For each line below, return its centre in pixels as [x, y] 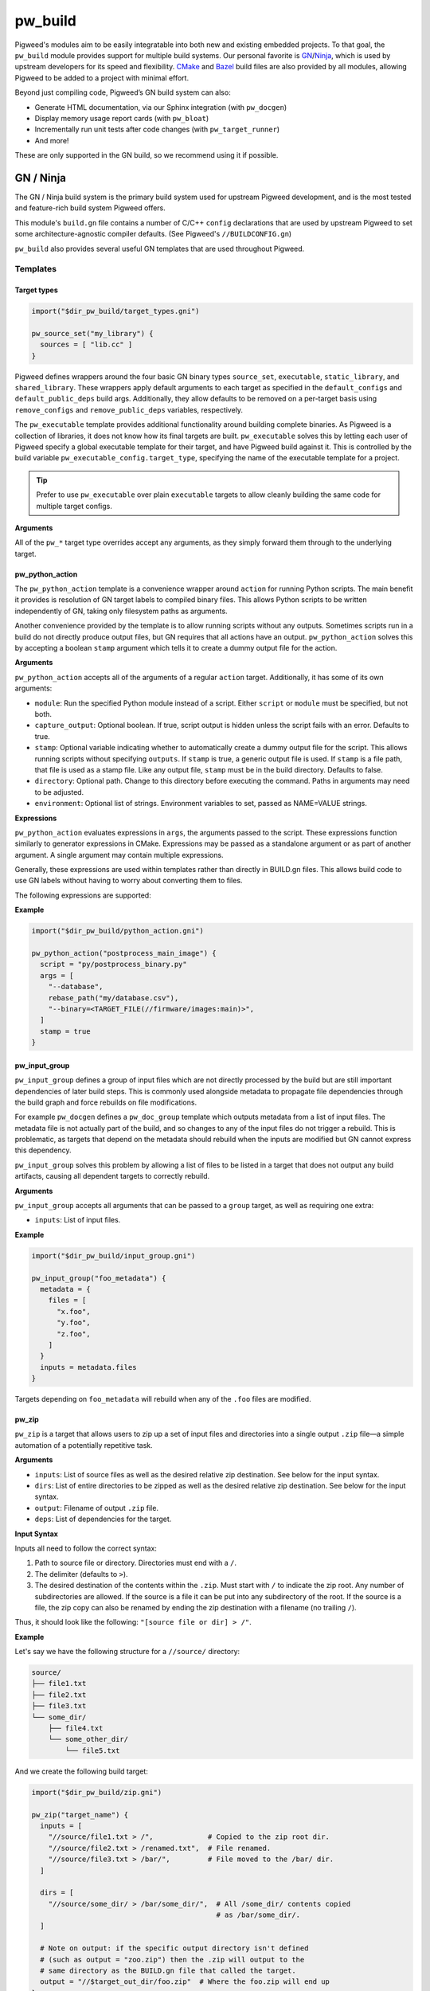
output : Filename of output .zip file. [97, 1508]
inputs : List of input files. [78, 1220]
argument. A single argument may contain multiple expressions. [119, 855]
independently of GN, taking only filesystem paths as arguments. [121, 611]
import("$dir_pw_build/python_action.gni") [118, 931]
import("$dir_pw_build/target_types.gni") [115, 311]
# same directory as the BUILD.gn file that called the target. [168, 1971]
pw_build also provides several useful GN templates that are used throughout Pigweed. [160, 248]
